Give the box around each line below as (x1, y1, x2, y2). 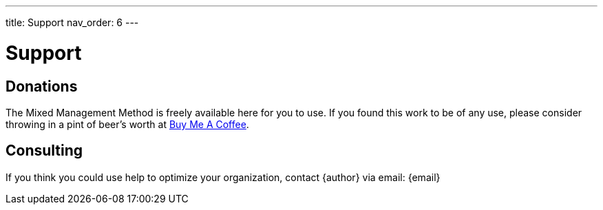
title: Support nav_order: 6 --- (6, 17, 139, 28)
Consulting (6, 142, 83, 160)
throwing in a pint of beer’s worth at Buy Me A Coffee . (6, 118, 249, 130)
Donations (6, 77, 78, 95)
